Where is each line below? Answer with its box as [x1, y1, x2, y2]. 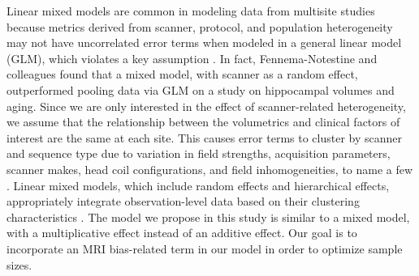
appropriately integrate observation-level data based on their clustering [6, 193, 360, 210]
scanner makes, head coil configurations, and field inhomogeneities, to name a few [6, 160, 413, 177]
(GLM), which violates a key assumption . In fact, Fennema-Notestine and [6, 49, 378, 66]
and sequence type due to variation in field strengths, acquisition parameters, [6, 145, 391, 162]
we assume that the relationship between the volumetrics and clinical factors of [6, 113, 400, 130]
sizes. [6, 256, 32, 273]
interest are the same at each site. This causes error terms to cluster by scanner [6, 129, 403, 146]
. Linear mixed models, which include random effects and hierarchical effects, [6, 176, 390, 193]
